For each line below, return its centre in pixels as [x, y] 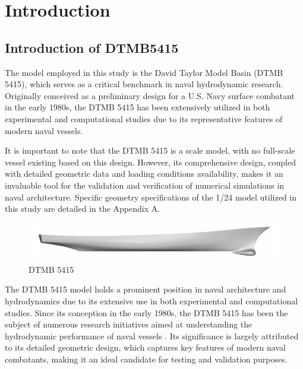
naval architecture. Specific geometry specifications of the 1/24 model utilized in [151, 197]
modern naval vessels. [44, 130]
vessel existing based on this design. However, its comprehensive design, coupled [150, 162]
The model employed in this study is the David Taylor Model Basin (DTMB [144, 72]
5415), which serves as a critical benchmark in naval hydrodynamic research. [144, 84]
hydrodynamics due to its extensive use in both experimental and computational [151, 300]
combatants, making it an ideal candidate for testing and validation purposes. [146, 359]
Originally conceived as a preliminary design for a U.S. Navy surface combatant [150, 95]
